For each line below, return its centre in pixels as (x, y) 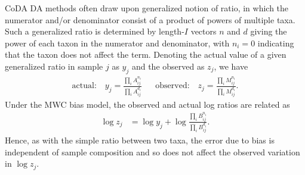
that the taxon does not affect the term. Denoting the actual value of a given (146, 54)
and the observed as (168, 66)
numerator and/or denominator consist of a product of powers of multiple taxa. (150, 19)
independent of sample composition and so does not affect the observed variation (152, 151)
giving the (269, 31)
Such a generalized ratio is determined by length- (95, 31)
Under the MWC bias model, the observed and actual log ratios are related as (147, 104)
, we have (231, 66)
